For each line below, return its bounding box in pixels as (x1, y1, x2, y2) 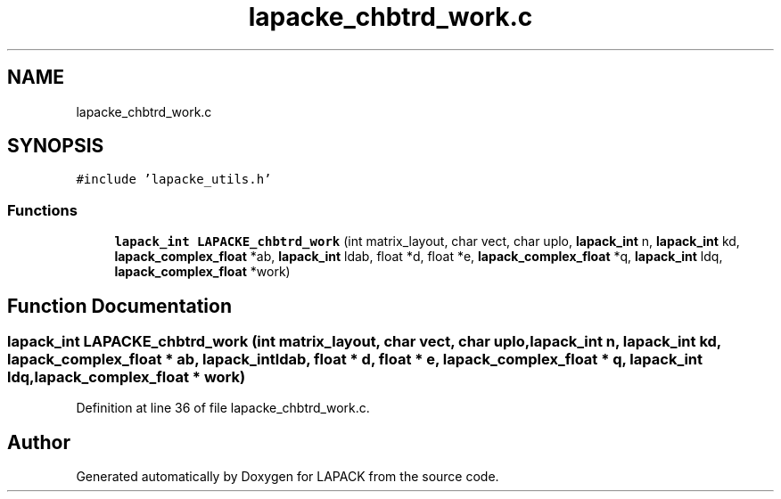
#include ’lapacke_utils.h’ (76, 172, 272, 187)
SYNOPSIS (7, 135, 104, 158)
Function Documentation (7, 294, 232, 317)
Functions (7, 200, 78, 219)
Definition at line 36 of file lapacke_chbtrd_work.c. (76, 400, 370, 416)
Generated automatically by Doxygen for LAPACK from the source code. (76, 469, 499, 485)
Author (7, 430, 70, 454)
